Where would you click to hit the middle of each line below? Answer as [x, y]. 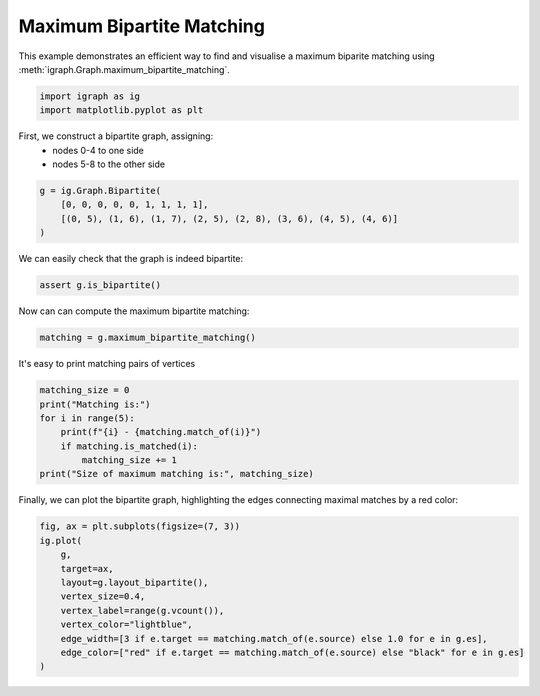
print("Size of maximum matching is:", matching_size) [176, 474]
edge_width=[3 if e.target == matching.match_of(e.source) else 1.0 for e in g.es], [274, 638]
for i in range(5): [87, 418]
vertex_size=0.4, [103, 596]
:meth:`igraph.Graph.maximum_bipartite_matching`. [124, 69]
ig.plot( [61, 540]
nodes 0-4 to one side [98, 150]
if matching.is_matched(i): [129, 446]
